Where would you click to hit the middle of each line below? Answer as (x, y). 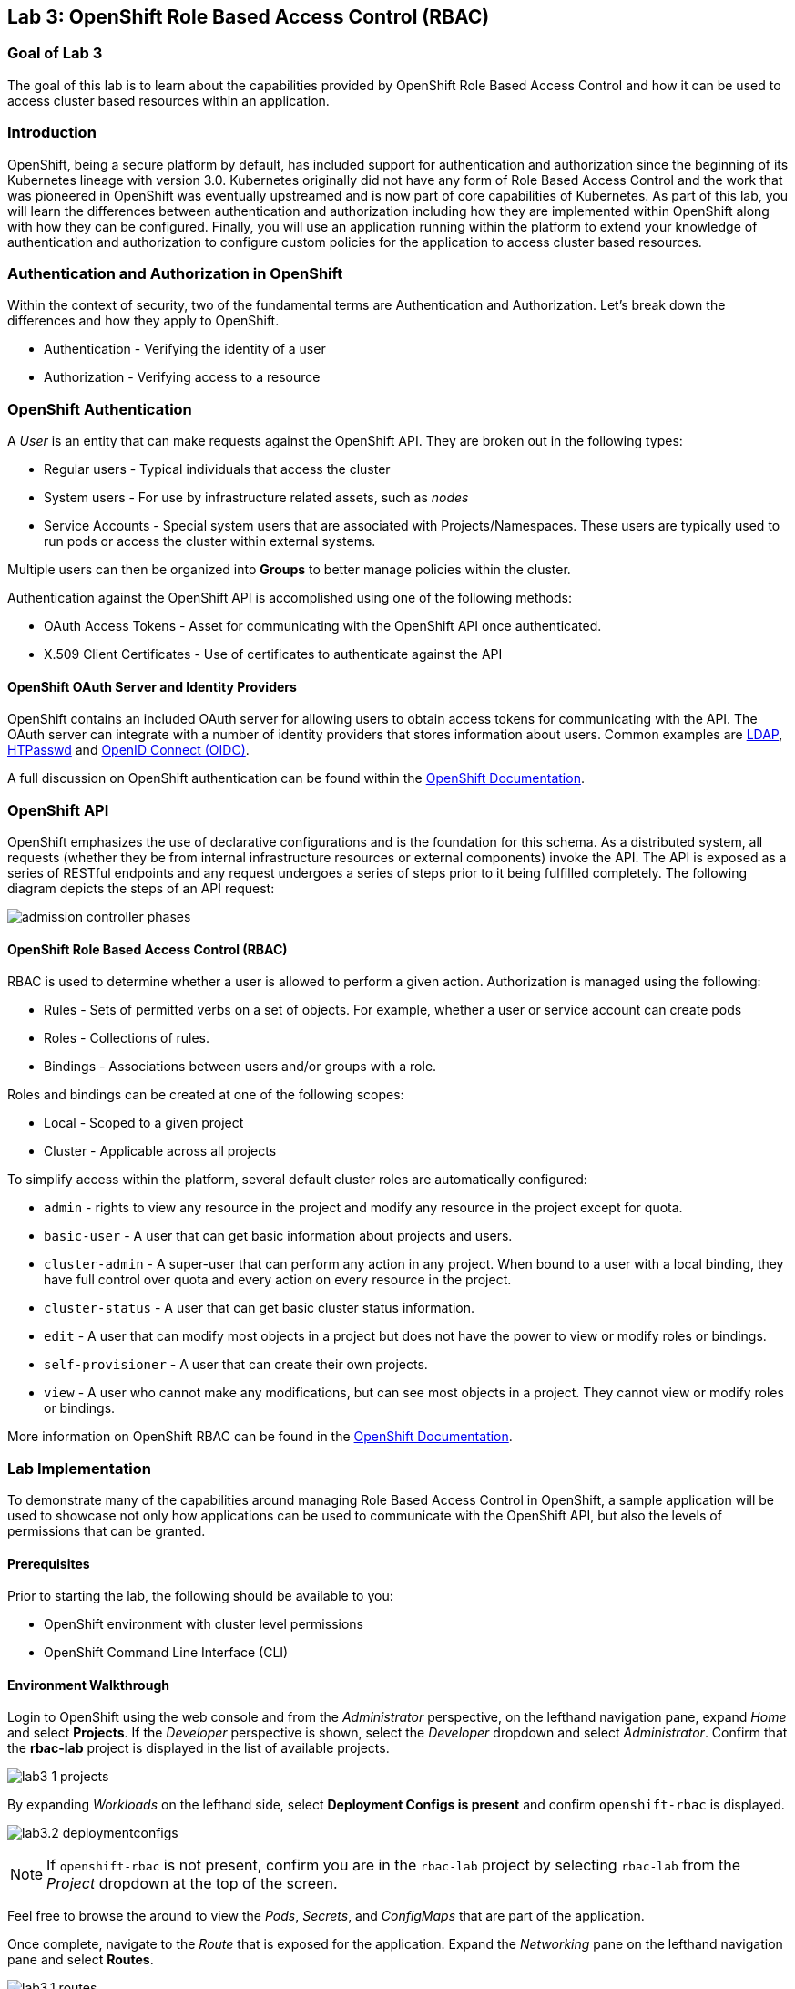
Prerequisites (49, 1563)
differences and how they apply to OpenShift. (143, 321)
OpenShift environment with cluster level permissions (204, 1624)
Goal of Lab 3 (55, 53)
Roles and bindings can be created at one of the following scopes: (206, 1095)
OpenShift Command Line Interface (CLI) (166, 1653)
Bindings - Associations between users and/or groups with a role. (240, 1067)
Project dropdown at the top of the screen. (192, 1884)
